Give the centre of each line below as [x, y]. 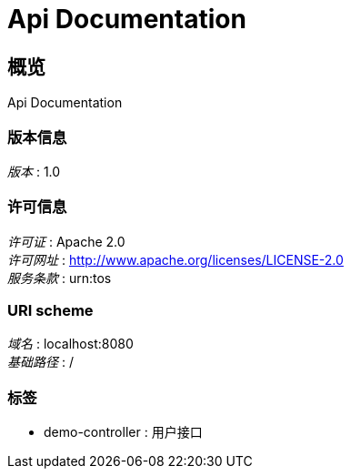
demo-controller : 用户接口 [123, 432]
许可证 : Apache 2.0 [66, 241]
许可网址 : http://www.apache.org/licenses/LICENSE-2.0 [175, 259]
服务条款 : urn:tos [60, 278]
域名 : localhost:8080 [70, 344]
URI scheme [50, 311]
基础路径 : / [40, 362]
